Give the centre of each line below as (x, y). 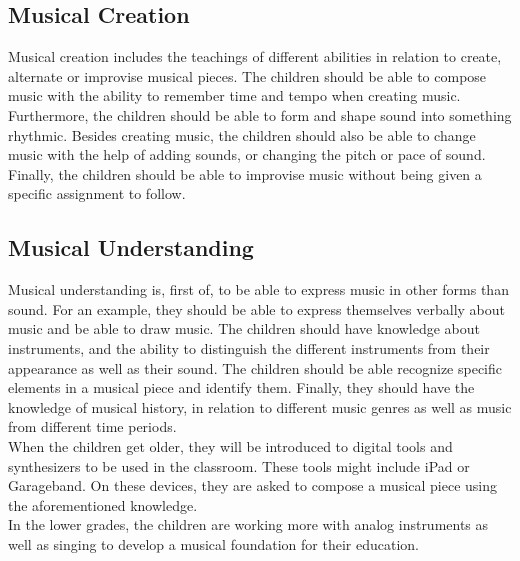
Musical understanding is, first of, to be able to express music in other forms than (258, 289)
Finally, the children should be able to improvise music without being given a (245, 173)
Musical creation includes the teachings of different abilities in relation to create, (255, 56)
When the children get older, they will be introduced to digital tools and (230, 445)
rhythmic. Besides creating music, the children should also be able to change (242, 134)
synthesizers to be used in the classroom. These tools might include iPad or (239, 465)
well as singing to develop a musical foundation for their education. (213, 543)
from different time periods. (92, 426)
